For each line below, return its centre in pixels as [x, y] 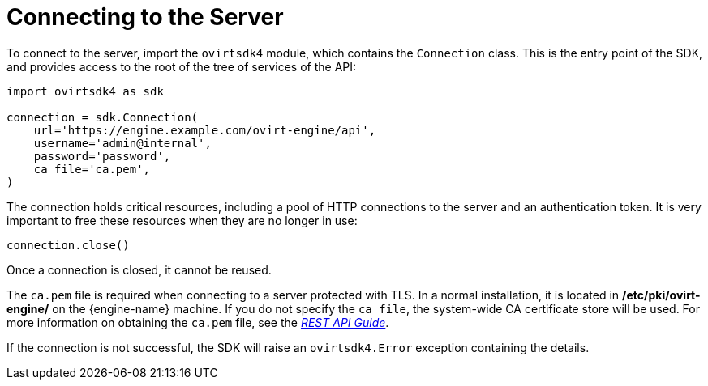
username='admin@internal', [122, 143]
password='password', [102, 156]
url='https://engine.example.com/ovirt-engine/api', [205, 130]
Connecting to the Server [145, 17]
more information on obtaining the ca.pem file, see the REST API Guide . [198, 322]
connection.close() [68, 245]
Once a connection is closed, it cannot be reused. [139, 269]
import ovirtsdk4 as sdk [85, 91]
